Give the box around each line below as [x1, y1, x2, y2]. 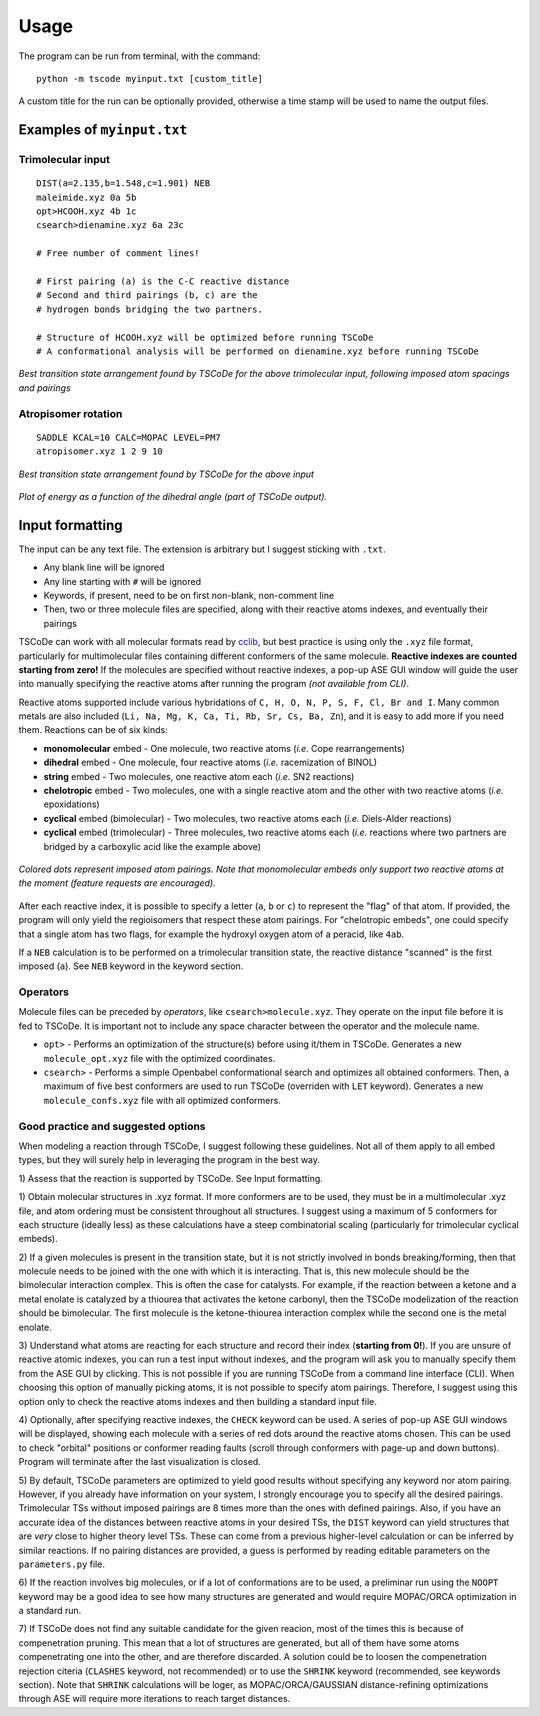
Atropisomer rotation [18, 406, 123, 420]
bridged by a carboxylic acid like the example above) [43, 840, 262, 852]
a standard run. [18, 1605, 82, 1617]
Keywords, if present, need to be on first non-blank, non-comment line [43, 589, 335, 601]
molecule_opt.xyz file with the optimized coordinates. [43, 1052, 276, 1064]
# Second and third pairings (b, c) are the [36, 290, 259, 301]
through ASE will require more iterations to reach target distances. [18, 1693, 291, 1705]
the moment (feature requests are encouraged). [18, 877, 216, 889]
